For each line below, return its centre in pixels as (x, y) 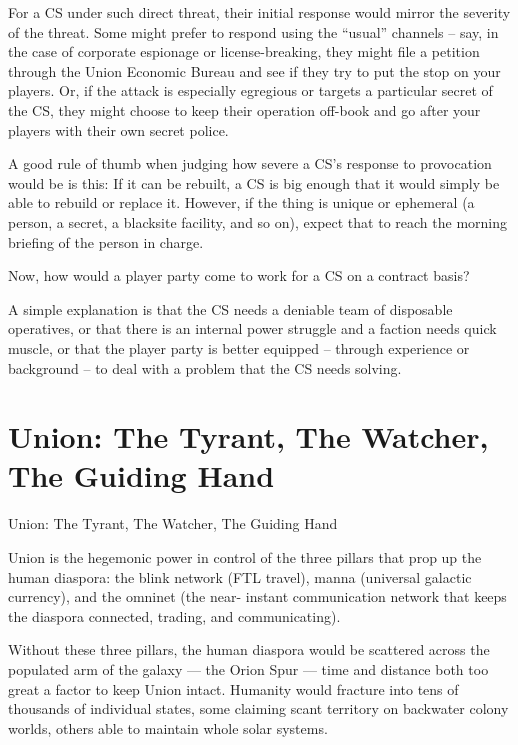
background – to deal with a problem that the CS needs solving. (205, 367)
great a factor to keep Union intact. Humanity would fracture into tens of (233, 688)
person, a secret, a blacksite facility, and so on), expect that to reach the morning (257, 221)
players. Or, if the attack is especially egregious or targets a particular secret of (250, 90)
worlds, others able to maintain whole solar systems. (168, 727)
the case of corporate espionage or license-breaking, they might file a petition (244, 51)
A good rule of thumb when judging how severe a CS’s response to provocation (250, 163)
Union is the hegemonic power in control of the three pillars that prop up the (245, 557)
